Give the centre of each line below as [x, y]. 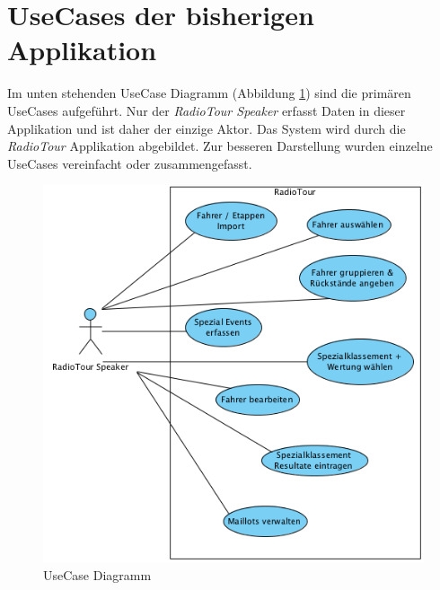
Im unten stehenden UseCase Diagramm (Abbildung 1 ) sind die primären [209, 93]
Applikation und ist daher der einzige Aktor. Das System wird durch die [207, 128]
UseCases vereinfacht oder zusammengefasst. [130, 163]
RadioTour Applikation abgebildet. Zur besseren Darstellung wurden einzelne [220, 146]
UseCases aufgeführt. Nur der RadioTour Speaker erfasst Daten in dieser [207, 110]
